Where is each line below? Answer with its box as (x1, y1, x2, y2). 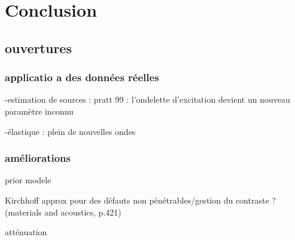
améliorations (5, 150, 71, 165)
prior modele (5, 174, 51, 186)
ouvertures (5, 38, 72, 57)
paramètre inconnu (5, 104, 74, 117)
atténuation (5, 226, 47, 238)
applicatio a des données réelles (5, 70, 159, 85)
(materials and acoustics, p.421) (5, 205, 121, 218)
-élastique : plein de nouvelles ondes (5, 125, 136, 137)
